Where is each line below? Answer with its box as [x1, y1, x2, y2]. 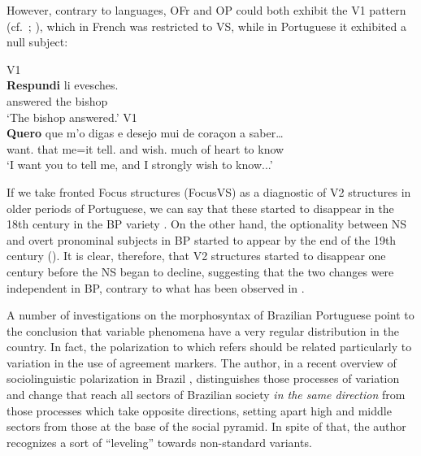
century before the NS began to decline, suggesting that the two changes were [7, 263, 394, 280]
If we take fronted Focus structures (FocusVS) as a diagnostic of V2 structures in [7, 183, 411, 200]
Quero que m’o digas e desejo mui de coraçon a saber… [7, 124, 284, 141]
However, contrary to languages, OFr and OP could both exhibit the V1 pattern [7, 2, 406, 18]
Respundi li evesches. [7, 76, 119, 93]
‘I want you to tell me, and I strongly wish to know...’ [7, 156, 273, 173]
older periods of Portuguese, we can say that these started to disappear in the [7, 199, 394, 216]
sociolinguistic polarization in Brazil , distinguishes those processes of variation [7, 370, 400, 387]
